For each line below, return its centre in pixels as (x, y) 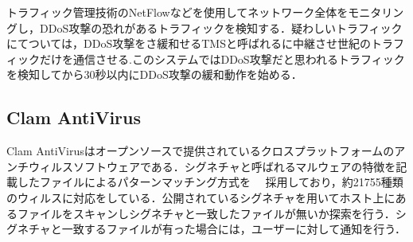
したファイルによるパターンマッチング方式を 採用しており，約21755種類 (210, 182)
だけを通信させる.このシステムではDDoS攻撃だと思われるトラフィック (222, 59)
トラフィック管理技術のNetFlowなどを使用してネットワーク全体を (177, 12)
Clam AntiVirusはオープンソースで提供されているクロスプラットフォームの (201, 151)
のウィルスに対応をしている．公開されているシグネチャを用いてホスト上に (201, 197)
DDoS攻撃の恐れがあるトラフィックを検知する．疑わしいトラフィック (221, 27)
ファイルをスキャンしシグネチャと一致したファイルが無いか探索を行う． (206, 213)
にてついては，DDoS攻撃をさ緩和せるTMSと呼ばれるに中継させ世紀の (189, 43)
